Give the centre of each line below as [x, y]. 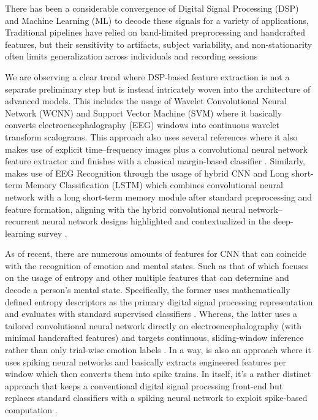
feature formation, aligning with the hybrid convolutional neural [125, 209]
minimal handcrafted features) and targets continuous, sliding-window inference [154, 338]
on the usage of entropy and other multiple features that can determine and [147, 277]
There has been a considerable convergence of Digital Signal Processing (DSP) [152, 8]
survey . [52, 233]
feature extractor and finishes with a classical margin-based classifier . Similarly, [155, 161]
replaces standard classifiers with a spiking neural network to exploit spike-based [156, 398]
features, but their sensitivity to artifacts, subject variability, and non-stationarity [159, 44]
